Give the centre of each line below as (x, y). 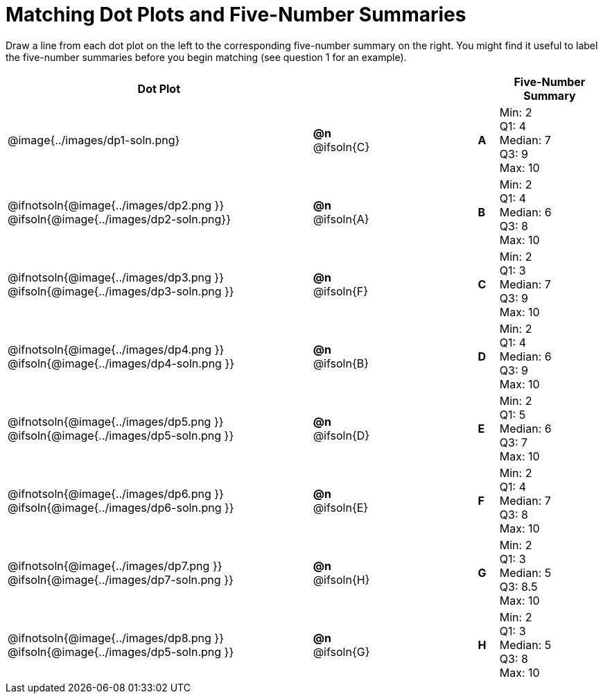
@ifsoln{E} (341, 507)
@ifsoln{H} (341, 579)
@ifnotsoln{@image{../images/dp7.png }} (115, 566)
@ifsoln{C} (341, 147)
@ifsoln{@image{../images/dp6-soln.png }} (121, 507)
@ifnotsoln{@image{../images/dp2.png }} (116, 205)
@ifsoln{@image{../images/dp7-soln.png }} (121, 579)
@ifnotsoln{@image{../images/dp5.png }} (116, 421)
